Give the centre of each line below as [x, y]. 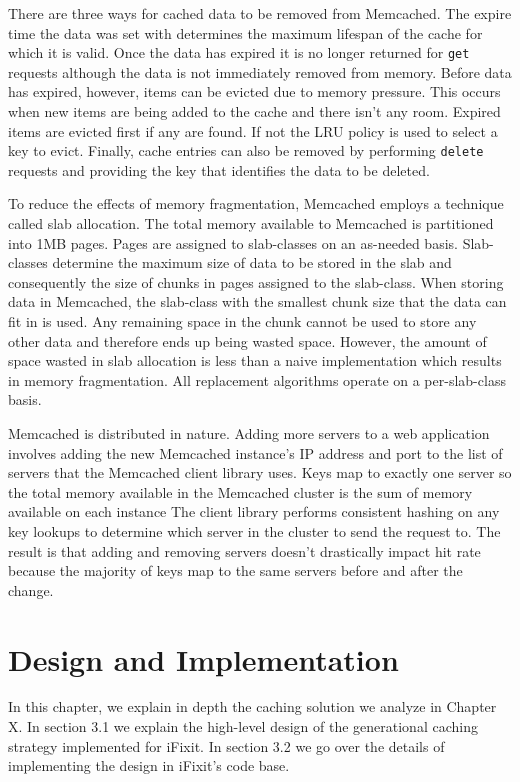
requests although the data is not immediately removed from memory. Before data [260, 71]
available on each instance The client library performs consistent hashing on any [254, 511]
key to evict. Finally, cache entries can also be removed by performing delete [246, 150]
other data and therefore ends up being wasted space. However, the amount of [247, 340]
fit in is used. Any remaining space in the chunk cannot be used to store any [242, 321]
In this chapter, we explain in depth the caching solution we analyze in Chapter [252, 706]
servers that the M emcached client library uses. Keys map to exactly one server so [260, 472]
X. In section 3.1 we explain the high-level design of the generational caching [243, 726]
